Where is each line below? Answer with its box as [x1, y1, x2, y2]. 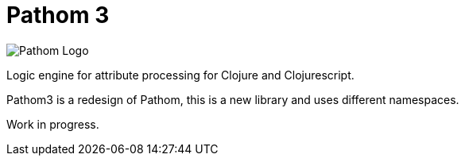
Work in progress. [6, 117, 99, 131]
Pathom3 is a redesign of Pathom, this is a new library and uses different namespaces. [6, 92, 459, 106]
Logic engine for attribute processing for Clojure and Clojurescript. [6, 67, 355, 82]
